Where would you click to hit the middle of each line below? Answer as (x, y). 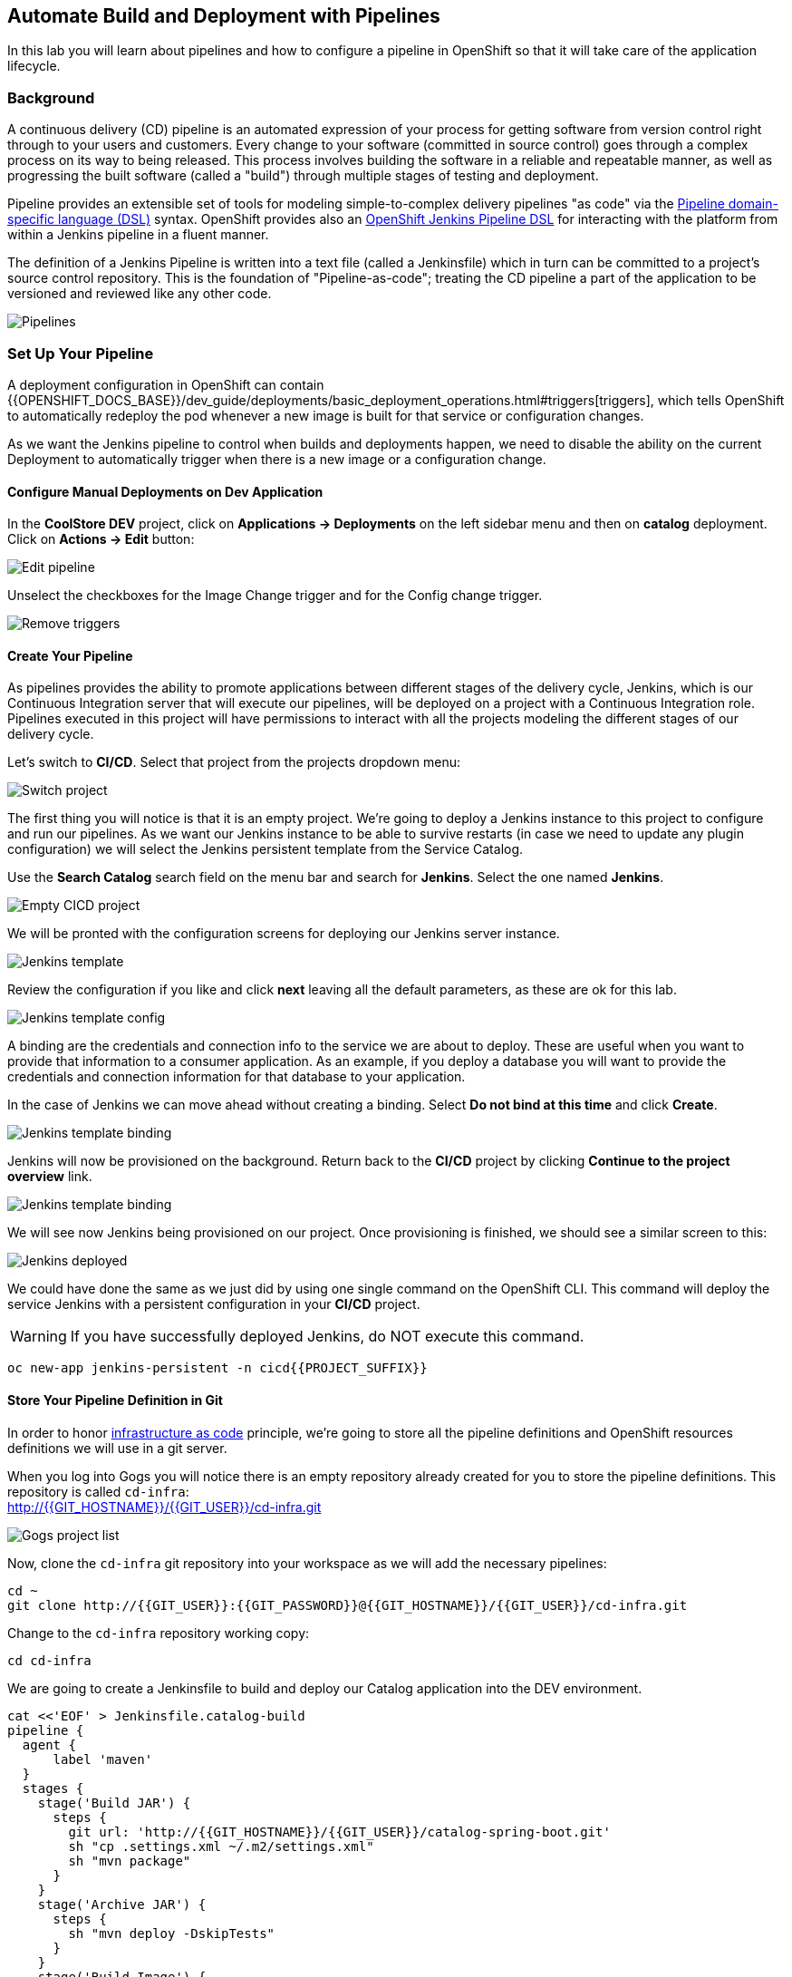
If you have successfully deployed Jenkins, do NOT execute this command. (327, 1337)
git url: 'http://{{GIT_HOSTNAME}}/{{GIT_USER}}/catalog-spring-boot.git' (339, 1832)
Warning (39, 1337)
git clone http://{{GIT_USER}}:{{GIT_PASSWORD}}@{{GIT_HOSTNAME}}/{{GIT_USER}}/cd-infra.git (348, 1605)
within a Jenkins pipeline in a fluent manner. (138, 235)
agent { (49, 1744)
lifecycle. (34, 66)
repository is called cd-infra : (98, 1491)
